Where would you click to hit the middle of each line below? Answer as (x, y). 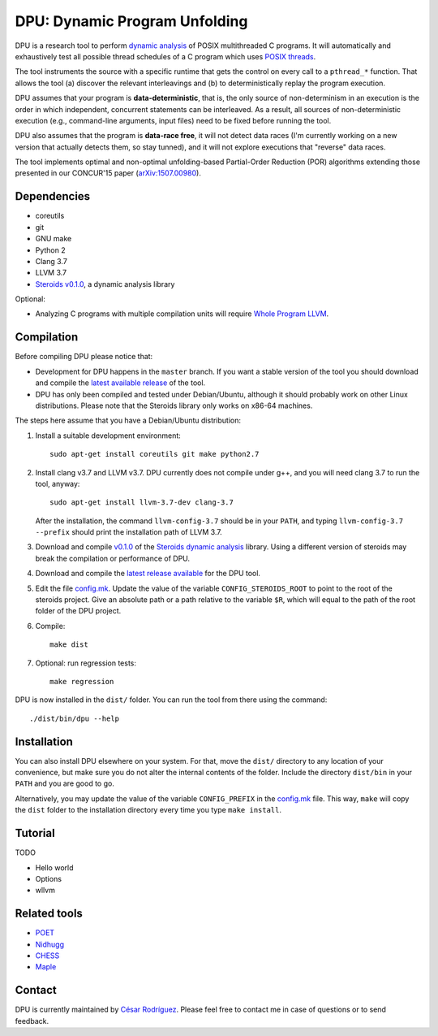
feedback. (32, 1021)
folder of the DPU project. (78, 611)
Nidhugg (50, 944)
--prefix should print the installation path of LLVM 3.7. (129, 532)
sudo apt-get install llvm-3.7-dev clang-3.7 (142, 503)
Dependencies (53, 196)
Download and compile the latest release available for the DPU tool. (148, 574)
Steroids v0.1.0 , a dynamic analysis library (105, 284)
